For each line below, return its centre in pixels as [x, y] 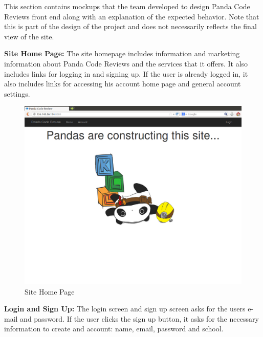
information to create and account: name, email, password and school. [114, 329]
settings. [17, 93]
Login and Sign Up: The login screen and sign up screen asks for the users [125, 309]
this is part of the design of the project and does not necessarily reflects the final [130, 26]
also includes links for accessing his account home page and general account [123, 84]
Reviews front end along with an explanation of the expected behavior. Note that [132, 16]
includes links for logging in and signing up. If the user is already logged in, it [126, 73]
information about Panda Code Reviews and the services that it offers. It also [126, 63]
